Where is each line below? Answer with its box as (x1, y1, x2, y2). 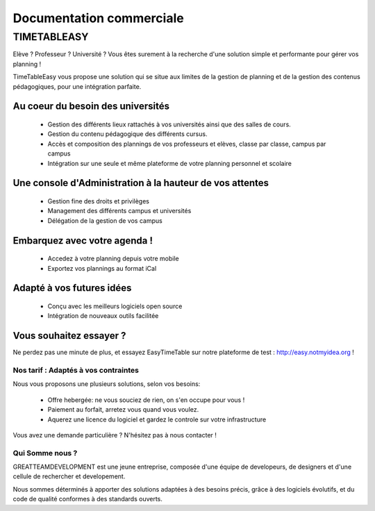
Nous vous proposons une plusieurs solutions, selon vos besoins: (12, 380, 201, 388)
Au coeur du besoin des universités (12, 101, 170, 112)
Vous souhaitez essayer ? (12, 330, 126, 342)
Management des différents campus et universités (47, 207, 192, 215)
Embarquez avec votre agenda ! (12, 235, 153, 246)
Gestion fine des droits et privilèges (47, 196, 149, 205)
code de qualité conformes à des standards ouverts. (12, 495, 163, 503)
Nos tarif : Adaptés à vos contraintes (12, 365, 139, 375)
